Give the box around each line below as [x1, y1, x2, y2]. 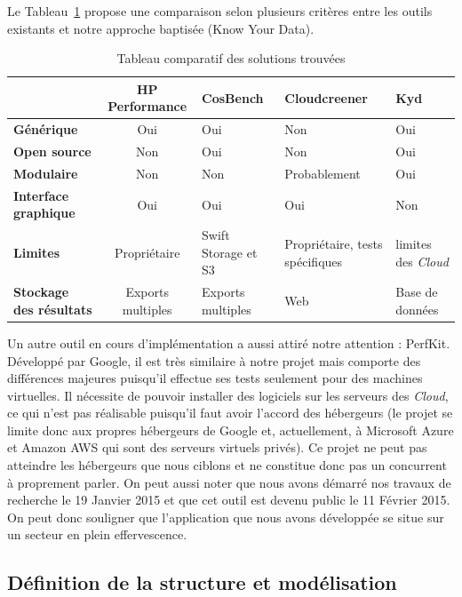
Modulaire [13, 163, 78, 182]
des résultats [13, 299, 92, 318]
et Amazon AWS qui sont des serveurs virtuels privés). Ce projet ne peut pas [7, 438, 427, 457]
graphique [13, 203, 76, 222]
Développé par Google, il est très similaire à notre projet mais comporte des [7, 351, 421, 370]
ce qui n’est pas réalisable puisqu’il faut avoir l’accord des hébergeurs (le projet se [7, 403, 453, 422]
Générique [13, 120, 78, 139]
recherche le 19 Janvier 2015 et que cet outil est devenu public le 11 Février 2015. [7, 490, 450, 509]
